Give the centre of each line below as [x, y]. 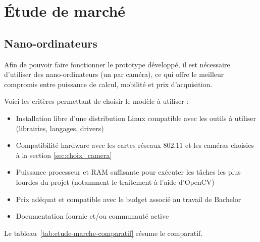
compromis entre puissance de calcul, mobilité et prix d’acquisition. [108, 84]
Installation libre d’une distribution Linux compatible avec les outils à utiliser [136, 118]
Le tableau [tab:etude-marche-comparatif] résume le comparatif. [103, 233]
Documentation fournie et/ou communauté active [92, 216]
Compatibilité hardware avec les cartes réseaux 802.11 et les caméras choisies [135, 145]
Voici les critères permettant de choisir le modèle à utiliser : [96, 101]
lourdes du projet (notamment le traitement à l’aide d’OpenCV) [115, 182]
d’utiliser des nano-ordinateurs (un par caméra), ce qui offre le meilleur [114, 74]
